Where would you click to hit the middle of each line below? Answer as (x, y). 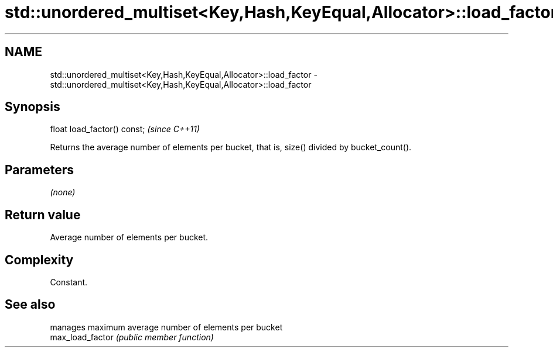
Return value (43, 215)
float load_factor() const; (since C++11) (125, 129)
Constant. (69, 282)
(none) (63, 192)
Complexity (39, 260)
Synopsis (33, 107)
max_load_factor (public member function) (132, 337)
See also (30, 305)
